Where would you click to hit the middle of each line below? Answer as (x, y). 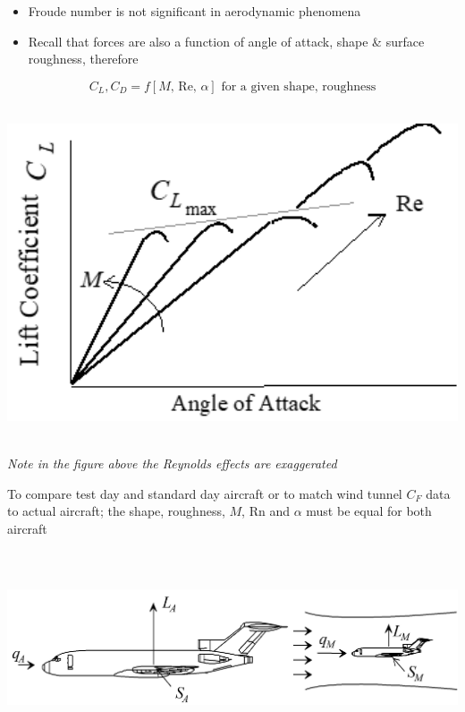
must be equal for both (369, 511)
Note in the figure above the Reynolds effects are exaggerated (172, 463)
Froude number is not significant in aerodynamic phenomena (194, 11)
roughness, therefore (83, 59)
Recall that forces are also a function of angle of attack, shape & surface (226, 41)
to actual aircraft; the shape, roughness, (116, 511)
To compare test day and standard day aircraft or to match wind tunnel (205, 493)
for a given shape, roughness (299, 86)
